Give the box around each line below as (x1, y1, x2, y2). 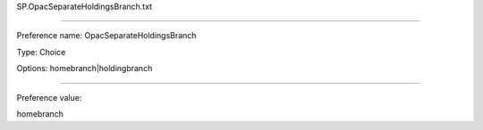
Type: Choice (16, 46, 66, 57)
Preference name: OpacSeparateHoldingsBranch (16, 30, 197, 41)
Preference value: (16, 92, 82, 102)
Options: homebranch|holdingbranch (16, 63, 153, 74)
